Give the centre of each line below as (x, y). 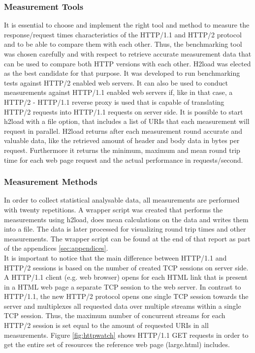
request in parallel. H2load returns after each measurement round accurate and (123, 131)
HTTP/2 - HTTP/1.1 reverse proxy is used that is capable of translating (114, 102)
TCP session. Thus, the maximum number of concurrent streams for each (115, 315)
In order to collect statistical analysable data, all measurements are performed (122, 200)
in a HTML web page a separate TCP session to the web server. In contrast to (123, 286)
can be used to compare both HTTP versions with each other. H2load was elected (127, 63)
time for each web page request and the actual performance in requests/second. (124, 160)
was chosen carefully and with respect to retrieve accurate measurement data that (128, 54)
